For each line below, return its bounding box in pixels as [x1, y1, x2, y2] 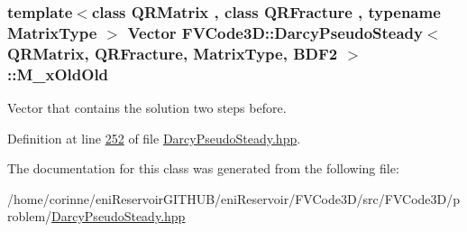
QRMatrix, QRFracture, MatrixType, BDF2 [7, 42, 338, 64]
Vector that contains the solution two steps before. [7, 97, 287, 116]
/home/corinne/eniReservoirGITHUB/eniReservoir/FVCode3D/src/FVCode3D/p [7, 189, 461, 208]
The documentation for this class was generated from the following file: [7, 159, 399, 178]
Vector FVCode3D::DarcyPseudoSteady [127, 21, 424, 43]
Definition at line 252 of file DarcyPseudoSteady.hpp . [7, 128, 301, 147]
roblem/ [7, 207, 52, 226]
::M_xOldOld [7, 62, 109, 85]
